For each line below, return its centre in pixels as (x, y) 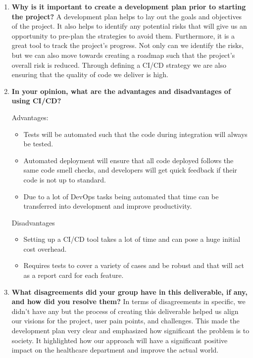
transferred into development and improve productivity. (108, 206)
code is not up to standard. (65, 179)
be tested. (38, 144)
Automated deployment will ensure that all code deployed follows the (128, 160)
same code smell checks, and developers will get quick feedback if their (130, 170)
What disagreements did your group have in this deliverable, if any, (129, 291)
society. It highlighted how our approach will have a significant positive (120, 340)
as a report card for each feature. (74, 275)
